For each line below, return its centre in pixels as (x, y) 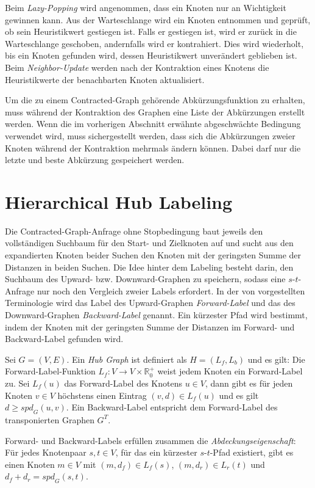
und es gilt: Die (276, 359)
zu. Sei (17, 383)
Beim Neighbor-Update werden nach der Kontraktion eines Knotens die (137, 67)
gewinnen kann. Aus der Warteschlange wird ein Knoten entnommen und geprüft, (158, 19)
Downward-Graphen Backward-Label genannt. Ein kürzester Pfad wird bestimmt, (156, 315)
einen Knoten (30, 464)
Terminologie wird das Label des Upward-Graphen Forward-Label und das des (150, 303)
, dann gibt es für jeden (249, 383)
